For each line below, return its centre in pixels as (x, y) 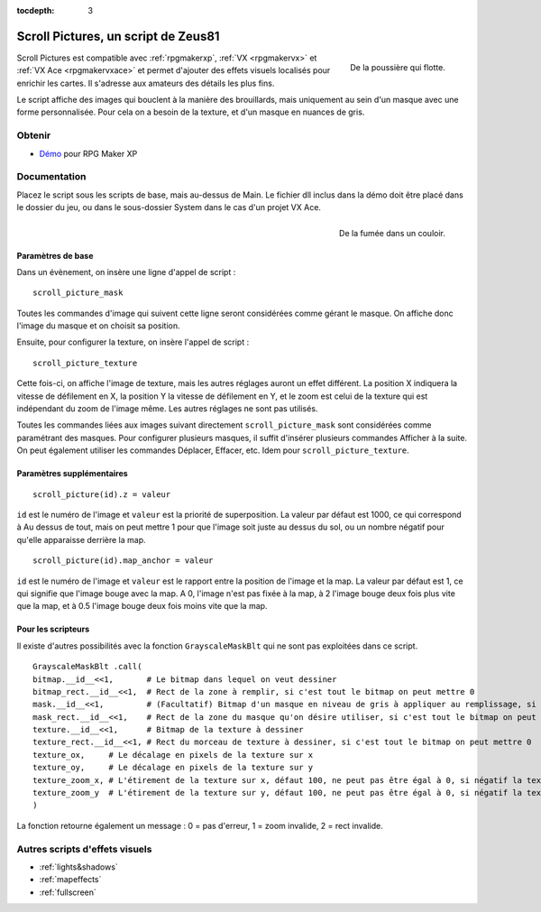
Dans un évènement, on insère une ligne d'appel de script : (126, 272)
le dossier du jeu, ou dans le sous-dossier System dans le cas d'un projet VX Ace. (169, 207)
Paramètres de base (55, 255)
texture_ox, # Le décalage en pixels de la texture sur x (173, 755)
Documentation (51, 177)
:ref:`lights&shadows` (79, 867)
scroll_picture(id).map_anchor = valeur (123, 561)
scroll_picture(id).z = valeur (102, 494)
